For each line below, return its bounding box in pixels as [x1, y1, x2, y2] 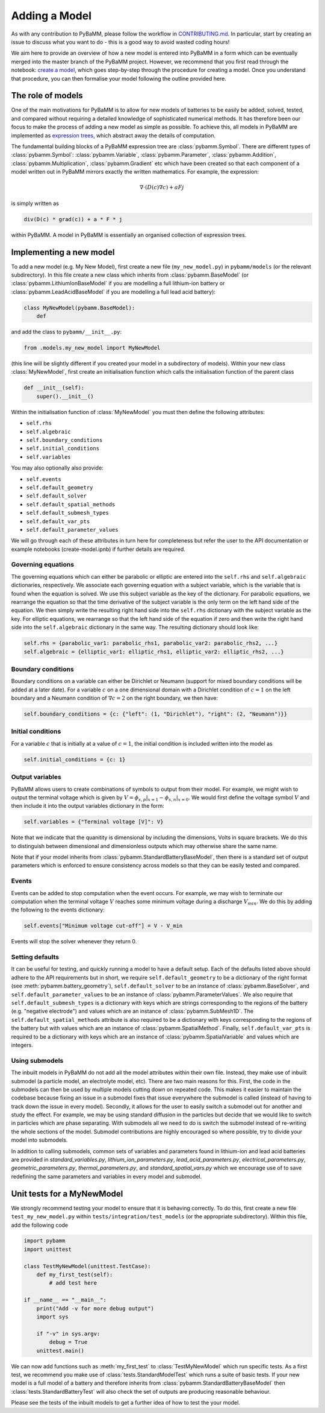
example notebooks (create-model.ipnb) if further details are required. [11, 546, 186, 553]
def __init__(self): [23, 385, 84, 391]
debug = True [49, 1339, 88, 1345]
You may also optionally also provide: [11, 464, 104, 471]
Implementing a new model [11, 247, 115, 257]
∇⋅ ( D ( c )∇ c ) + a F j [139, 184, 184, 191]
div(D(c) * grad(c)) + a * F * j [23, 216, 123, 222]
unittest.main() [36, 1347, 84, 1354]
